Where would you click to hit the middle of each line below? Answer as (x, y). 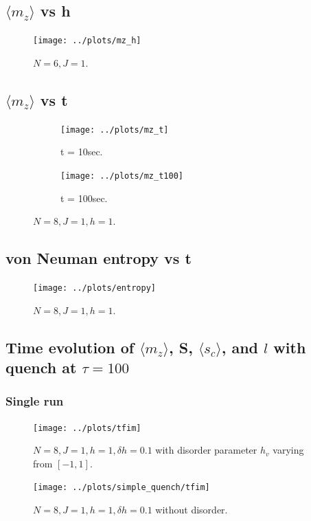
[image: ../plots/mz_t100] (122, 176)
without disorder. (192, 510)
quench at (41, 367)
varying (288, 450)
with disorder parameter (206, 450)
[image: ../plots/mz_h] (87, 41)
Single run (35, 401)
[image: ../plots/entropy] (94, 288)
